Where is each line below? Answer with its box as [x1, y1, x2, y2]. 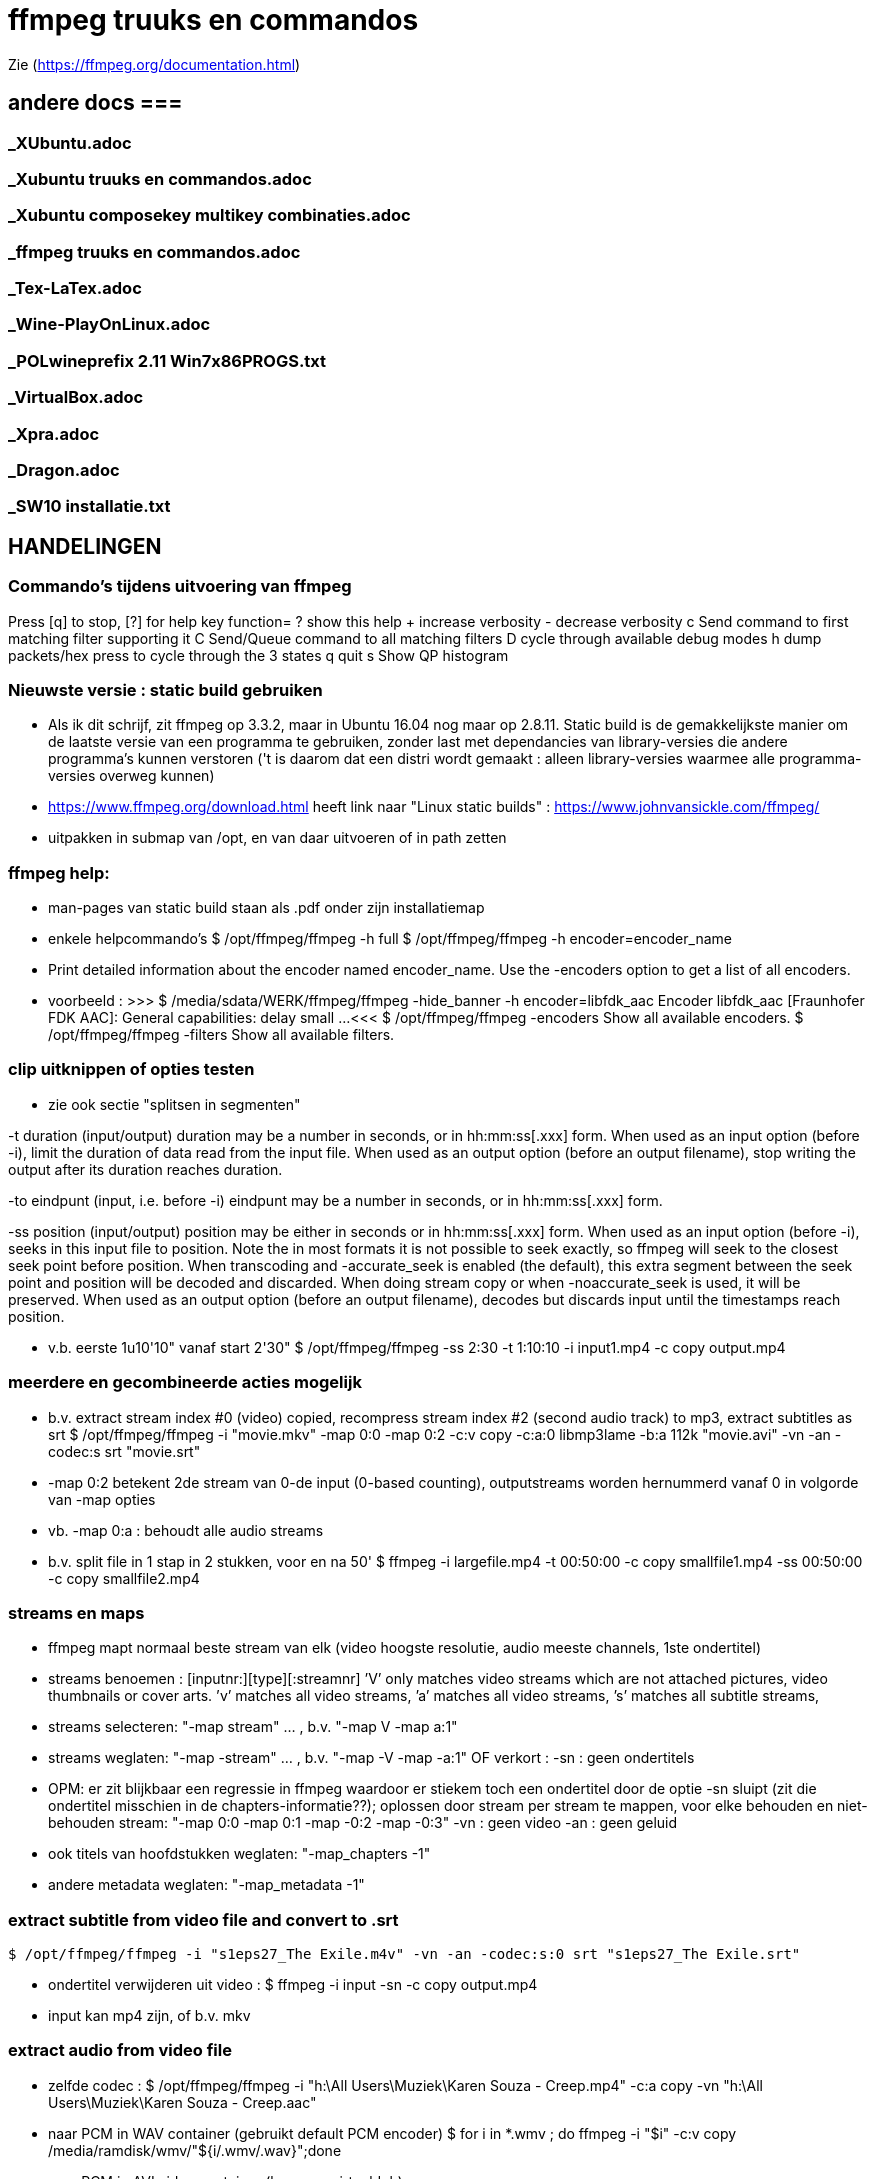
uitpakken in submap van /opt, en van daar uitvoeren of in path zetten [48, 829, 507, 847]
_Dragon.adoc [8, 459, 120, 480]
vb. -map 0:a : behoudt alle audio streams [48, 1521, 324, 1539]
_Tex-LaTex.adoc [8, 278, 142, 299]
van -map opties [48, 1490, 156, 1508]
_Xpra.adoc [8, 423, 100, 444]
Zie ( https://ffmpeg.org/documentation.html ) [8, 55, 301, 73]
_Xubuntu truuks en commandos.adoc [8, 168, 312, 189]
